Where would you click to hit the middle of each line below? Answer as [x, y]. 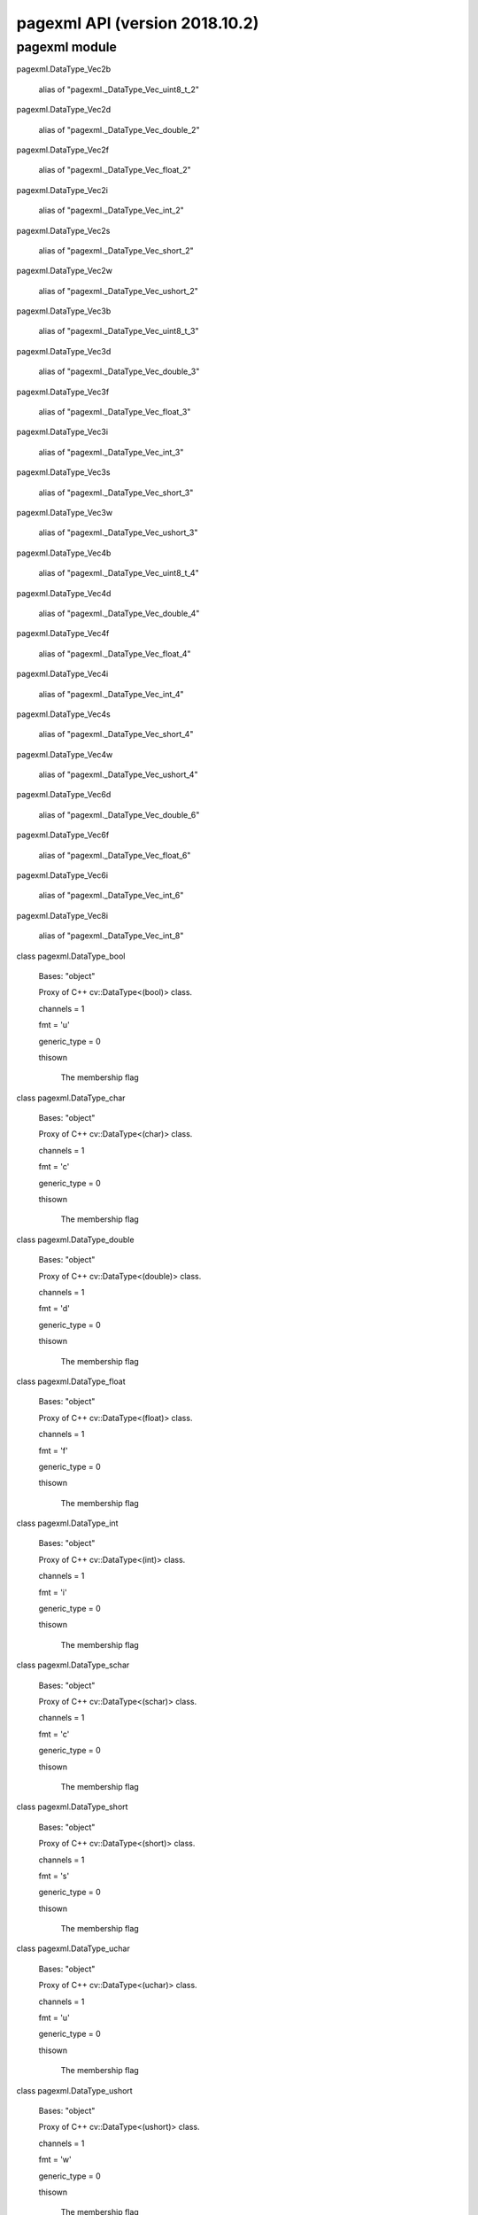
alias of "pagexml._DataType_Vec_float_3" [115, 412]
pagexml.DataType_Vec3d [64, 351]
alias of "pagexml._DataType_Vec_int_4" [111, 694]
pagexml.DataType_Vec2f [63, 150]
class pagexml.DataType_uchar [73, 1948]
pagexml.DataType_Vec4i [62, 674]
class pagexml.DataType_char [71, 1098]
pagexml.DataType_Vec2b [64, 69]
